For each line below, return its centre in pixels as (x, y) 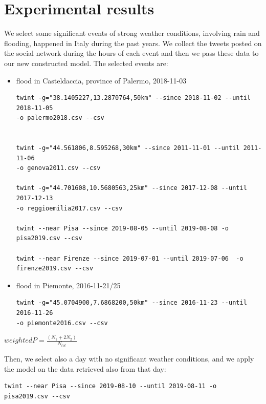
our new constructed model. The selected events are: (86, 63)
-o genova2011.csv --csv (58, 168)
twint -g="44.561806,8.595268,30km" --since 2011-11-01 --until (128, 148)
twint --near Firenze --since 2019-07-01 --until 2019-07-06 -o (130, 258)
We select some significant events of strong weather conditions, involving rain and (132, 33)
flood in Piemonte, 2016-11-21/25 (68, 285)
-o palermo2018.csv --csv (60, 118)
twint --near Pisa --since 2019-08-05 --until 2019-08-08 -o (123, 228)
